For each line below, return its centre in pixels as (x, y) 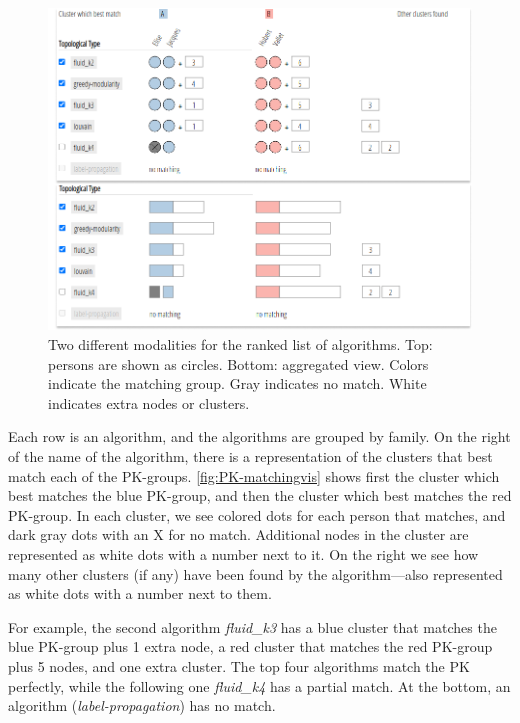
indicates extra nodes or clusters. (149, 402)
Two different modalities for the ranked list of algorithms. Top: (240, 344)
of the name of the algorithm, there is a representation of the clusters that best (250, 456)
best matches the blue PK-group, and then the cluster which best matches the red (260, 495)
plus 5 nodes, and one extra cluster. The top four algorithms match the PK (239, 665)
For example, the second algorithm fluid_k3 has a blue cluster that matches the (252, 626)
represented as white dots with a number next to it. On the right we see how (243, 554)
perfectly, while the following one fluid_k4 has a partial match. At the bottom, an (259, 685)
